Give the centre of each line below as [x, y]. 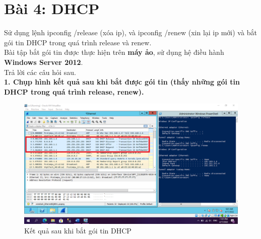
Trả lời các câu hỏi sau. [40, 72]
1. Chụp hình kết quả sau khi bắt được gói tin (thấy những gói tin [122, 82]
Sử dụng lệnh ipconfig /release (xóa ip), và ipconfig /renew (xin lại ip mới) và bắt [130, 32]
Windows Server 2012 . [44, 62]
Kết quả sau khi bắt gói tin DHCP [78, 231]
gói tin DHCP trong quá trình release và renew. [78, 42]
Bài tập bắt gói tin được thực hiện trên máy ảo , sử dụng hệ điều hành [114, 52]
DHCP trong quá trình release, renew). [74, 91]
